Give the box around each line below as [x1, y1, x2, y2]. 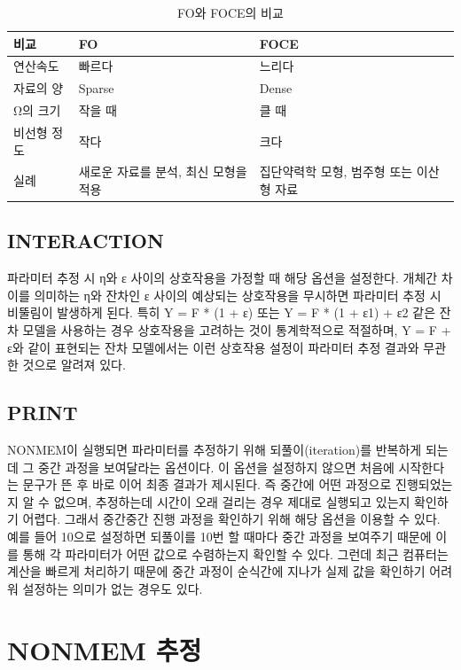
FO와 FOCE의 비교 [177, 4, 284, 21]
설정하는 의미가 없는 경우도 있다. [22, 579, 203, 597]
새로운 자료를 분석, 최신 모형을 [78, 162, 247, 181]
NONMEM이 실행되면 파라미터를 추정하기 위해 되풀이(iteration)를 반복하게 [7, 440, 422, 459]
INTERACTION [7, 227, 164, 254]
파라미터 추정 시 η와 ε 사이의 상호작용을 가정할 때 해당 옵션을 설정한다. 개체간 [7, 269, 438, 287]
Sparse [78, 79, 114, 97]
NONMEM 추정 [7, 631, 202, 667]
